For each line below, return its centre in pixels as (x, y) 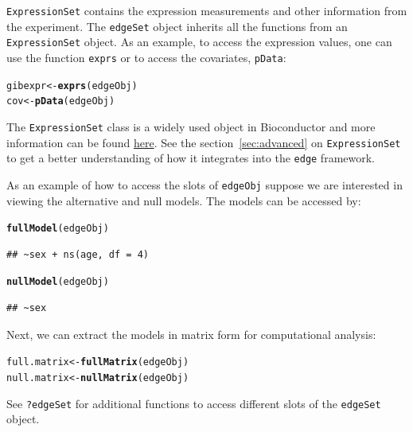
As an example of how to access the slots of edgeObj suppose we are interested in (205, 184)
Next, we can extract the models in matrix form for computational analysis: (191, 334)
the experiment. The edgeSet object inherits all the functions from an (177, 26)
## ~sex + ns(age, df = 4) (78, 254)
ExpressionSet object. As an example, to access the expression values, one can (199, 42)
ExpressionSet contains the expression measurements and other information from (207, 10)
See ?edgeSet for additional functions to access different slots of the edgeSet (194, 403)
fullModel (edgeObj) (58, 229)
